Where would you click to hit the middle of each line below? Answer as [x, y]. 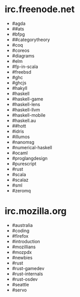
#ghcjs [19, 83]
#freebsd [21, 72]
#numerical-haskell [32, 147]
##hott [19, 126]
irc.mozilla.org [36, 211]
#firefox [20, 236]
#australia [22, 225]
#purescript [24, 163]
